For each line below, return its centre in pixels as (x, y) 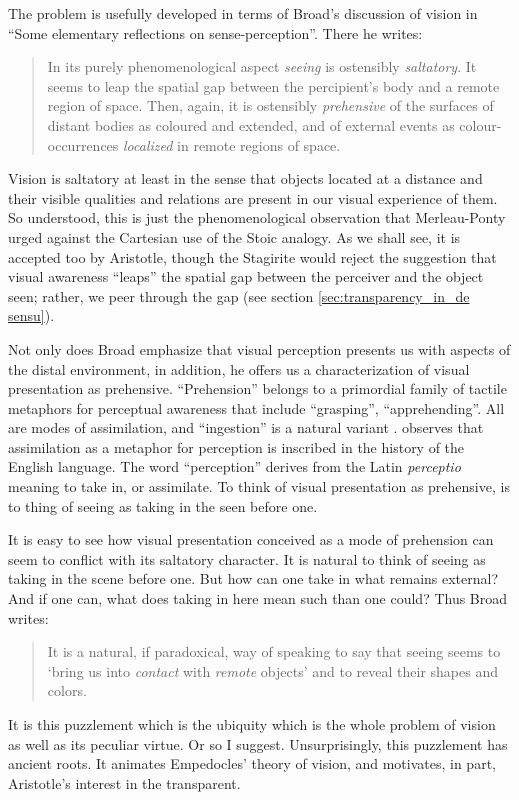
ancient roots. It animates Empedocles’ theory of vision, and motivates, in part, (252, 763)
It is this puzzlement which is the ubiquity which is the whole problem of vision (252, 724)
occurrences (83, 144)
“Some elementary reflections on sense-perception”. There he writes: (215, 32)
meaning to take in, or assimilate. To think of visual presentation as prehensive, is (259, 486)
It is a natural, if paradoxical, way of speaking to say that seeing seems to (274, 651)
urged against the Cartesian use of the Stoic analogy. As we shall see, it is (234, 236)
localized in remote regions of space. (232, 144)
